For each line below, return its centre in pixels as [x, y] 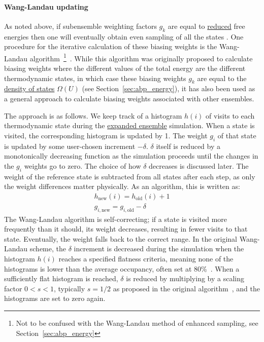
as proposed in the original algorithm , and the [186, 288]
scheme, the [48, 249]
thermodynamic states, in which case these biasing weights [95, 78]
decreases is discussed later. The [199, 165]
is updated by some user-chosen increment [70, 146]
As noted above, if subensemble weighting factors [80, 26]
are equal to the [222, 78]
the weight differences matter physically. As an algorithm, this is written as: [122, 186]
